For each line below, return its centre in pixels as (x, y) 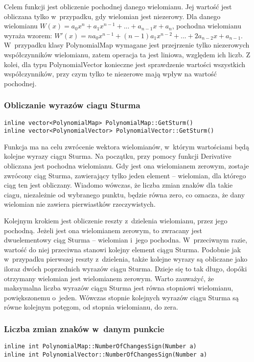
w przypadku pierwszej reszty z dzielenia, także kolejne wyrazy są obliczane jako (126, 259)
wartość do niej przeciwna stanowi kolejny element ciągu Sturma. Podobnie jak (123, 249)
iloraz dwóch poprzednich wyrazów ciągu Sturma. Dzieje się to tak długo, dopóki (126, 268)
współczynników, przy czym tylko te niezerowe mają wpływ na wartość (110, 74)
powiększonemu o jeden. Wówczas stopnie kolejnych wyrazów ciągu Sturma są (121, 297)
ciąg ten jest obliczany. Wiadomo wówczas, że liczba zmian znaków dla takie (118, 185)
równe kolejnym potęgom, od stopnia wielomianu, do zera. (91, 307)
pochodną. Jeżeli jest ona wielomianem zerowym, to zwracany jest (103, 230)
